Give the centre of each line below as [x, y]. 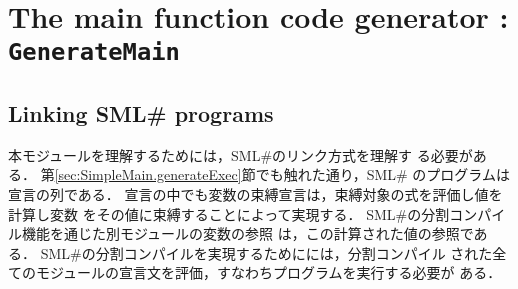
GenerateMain [94, 52]
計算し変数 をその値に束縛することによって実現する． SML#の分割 [229, 213]
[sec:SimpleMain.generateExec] [148, 174]
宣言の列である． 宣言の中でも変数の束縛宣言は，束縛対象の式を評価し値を [255, 194]
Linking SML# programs [141, 113]
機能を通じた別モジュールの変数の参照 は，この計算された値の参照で [247, 233]
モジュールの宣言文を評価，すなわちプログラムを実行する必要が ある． [268, 272]
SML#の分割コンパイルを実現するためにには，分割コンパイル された [266, 252]
